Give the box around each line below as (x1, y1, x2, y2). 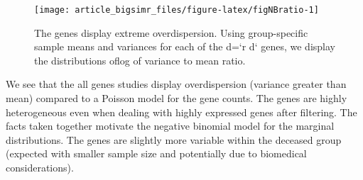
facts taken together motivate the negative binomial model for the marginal (6, 118, 335, 133)
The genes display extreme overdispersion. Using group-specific (34, 25, 308, 40)
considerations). (6, 160, 74, 174)
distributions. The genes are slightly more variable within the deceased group (6, 132, 342, 147)
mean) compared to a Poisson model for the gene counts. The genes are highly (6, 91, 347, 106)
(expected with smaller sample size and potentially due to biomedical (6, 146, 307, 161)
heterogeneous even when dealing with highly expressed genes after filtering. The (6, 104, 357, 119)
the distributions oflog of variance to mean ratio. (34, 52, 246, 67)
